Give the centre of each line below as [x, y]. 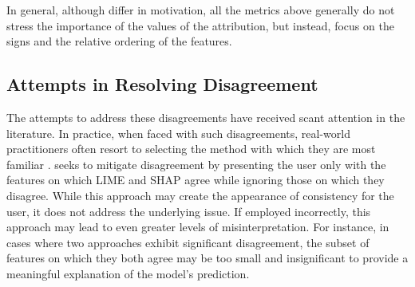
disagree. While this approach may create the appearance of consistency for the [200, 195]
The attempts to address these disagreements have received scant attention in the [206, 117]
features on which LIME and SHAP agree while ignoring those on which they [196, 180]
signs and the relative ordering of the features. [119, 41]
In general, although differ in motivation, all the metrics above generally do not [201, 10]
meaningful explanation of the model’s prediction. [128, 273]
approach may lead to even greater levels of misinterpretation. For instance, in [198, 227]
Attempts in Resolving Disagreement [162, 84]
